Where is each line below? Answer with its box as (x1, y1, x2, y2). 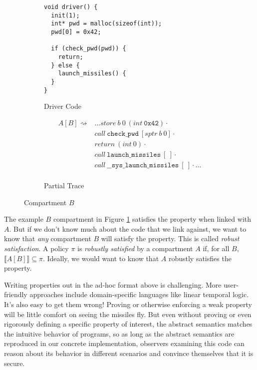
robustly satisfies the (168, 253, 232, 263)
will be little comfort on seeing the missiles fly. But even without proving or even (4, 309, 252, 319)
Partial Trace (44, 180, 84, 190)
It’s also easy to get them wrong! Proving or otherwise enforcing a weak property (4, 299, 252, 309)
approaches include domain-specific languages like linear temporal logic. (29, 289, 249, 300)
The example (4, 214, 43, 224)
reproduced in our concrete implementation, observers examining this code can (4, 338, 245, 349)
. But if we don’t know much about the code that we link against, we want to (9, 223, 247, 234)
